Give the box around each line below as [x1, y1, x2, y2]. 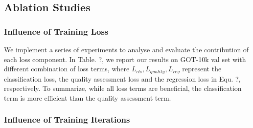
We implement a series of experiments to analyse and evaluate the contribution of [4, 44, 249, 54]
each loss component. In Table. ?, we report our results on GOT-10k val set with [4, 54, 246, 64]
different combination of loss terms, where [4, 64, 130, 74]
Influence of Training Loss [4, 25, 109, 37]
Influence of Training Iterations [4, 113, 130, 126]
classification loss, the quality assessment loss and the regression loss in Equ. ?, [4, 73, 241, 84]
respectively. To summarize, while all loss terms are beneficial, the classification [4, 83, 242, 93]
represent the [182, 64, 222, 74]
